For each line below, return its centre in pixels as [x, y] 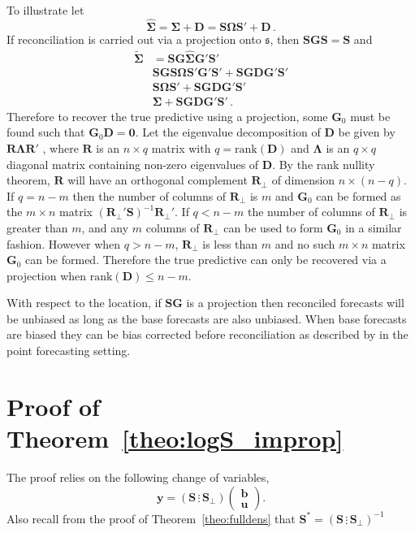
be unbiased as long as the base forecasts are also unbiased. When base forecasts [207, 318]
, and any [105, 227]
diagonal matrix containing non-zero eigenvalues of [133, 164]
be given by [367, 132]
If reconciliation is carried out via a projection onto [134, 39]
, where [61, 147]
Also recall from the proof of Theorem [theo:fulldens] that [151, 518]
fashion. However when [64, 243]
